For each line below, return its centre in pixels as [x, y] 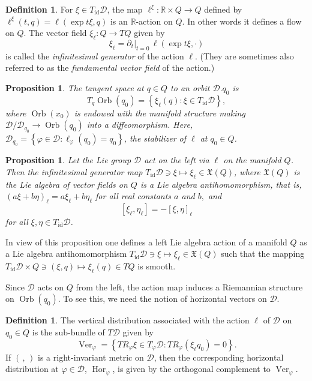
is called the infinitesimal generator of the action [95, 55]
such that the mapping [263, 253]
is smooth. [157, 265]
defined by [223, 9]
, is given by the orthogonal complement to [191, 369]
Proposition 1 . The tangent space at [75, 87]
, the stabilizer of [155, 138]
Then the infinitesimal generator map [74, 171]
